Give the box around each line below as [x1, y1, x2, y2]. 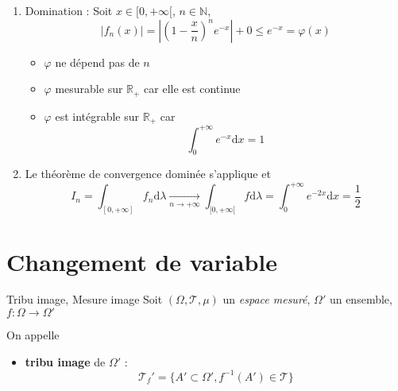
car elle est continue [144, 80, 241, 97]
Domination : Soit [25, 2, 113, 18]
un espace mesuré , [222, 291, 311, 308]
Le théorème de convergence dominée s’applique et [25, 165, 271, 182]
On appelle [6, 327, 60, 343]
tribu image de [25, 353, 106, 370]
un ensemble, [329, 291, 392, 308]
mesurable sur [55, 80, 123, 97]
